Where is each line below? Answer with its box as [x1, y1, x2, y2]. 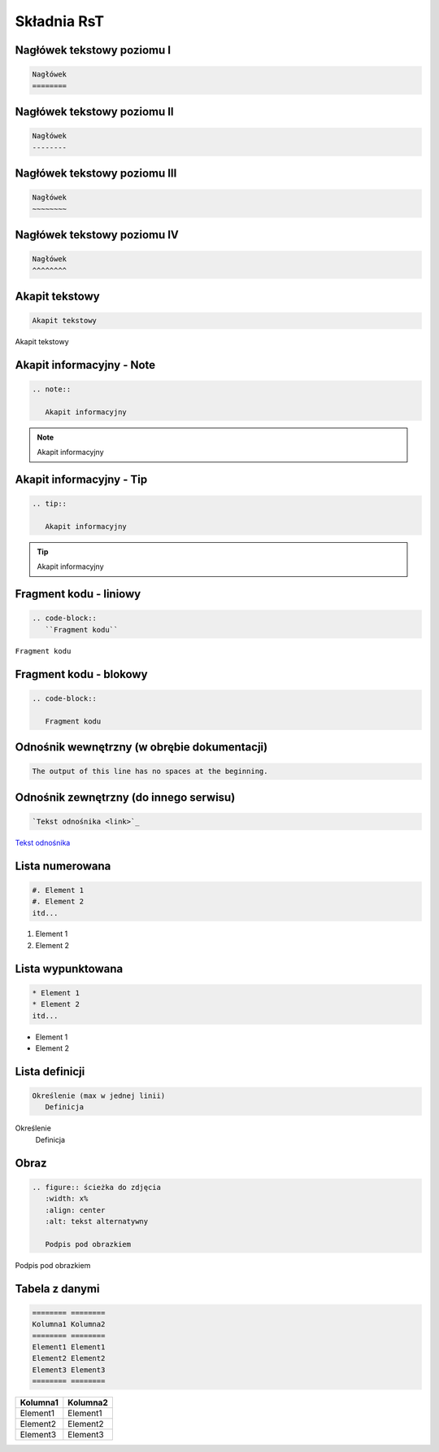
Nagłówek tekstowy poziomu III [15, 166, 177, 180]
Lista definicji [15, 1065, 85, 1078]
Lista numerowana [15, 859, 111, 873]
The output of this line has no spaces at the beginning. [32, 767, 268, 776]
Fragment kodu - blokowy [15, 667, 148, 681]
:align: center [45, 1205, 106, 1214]
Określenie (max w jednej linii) [32, 1091, 166, 1100]
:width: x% [45, 1194, 89, 1204]
